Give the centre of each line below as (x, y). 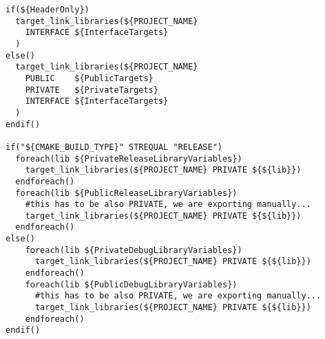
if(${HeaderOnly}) (48, 10)
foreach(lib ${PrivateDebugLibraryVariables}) (134, 250)
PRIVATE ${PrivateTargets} (92, 90)
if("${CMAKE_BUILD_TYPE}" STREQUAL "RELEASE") (114, 147)
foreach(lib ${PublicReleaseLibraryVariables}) (126, 193)
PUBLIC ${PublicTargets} (89, 78)
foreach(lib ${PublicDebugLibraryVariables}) (131, 284)
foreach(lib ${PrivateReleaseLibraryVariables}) (129, 158)
